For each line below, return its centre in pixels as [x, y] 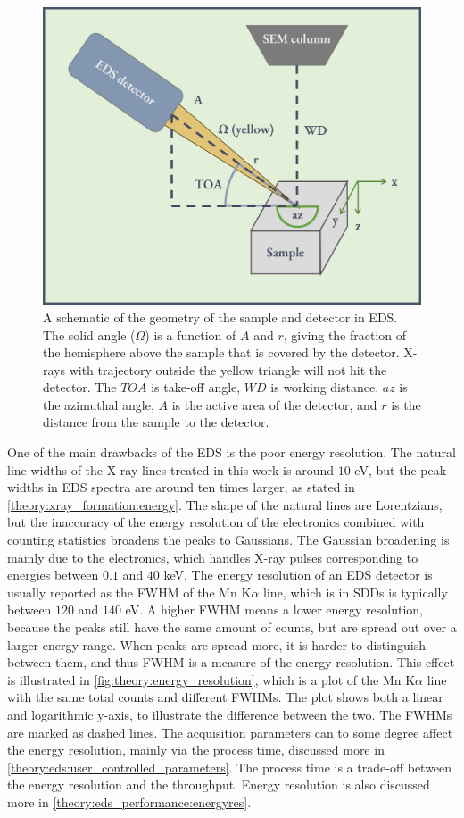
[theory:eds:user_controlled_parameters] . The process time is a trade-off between [230, 767]
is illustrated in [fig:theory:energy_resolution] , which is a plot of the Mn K [211, 679]
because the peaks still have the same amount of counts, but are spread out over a [232, 627]
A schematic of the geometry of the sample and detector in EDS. [220, 317]
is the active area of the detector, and [274, 404]
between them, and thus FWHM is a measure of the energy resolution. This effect [231, 662]
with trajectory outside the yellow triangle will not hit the [228, 369]
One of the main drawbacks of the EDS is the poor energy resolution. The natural [232, 452]
